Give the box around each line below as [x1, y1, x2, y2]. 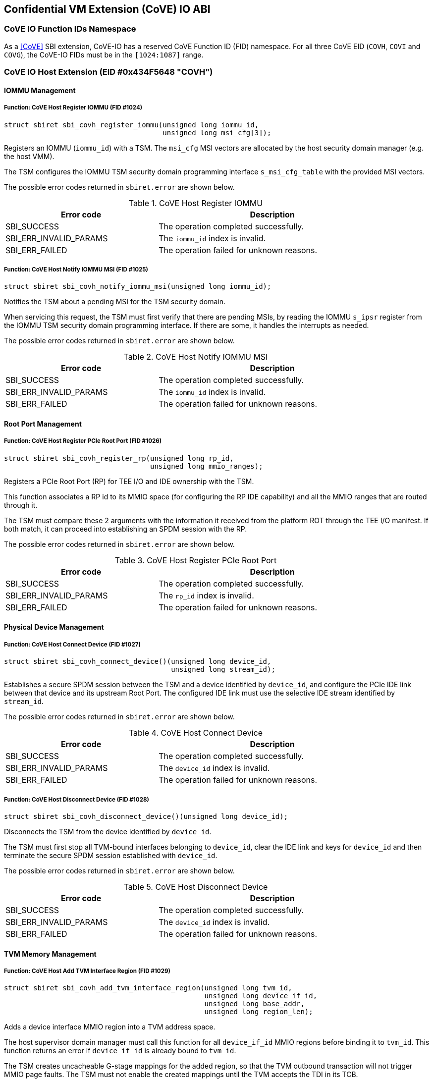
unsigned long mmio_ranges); [150, 462, 263, 470]
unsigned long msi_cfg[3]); [162, 128, 271, 137]
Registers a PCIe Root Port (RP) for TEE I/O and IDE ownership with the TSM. [4, 477, 254, 486]
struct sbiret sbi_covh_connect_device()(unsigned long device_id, [4, 657, 271, 666]
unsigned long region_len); [204, 1008, 313, 1016]
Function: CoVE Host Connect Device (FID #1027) [4, 641, 141, 648]
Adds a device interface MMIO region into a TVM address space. [4, 1023, 216, 1031]
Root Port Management [4, 419, 82, 428]
